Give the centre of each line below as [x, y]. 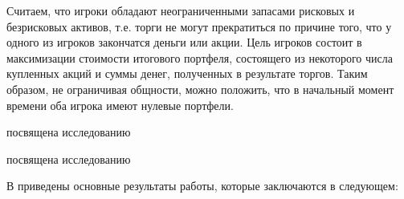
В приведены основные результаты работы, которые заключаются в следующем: [202, 186]
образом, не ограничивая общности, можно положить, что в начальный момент [200, 89]
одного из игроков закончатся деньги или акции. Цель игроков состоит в [184, 42]
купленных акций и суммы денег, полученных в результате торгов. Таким [187, 73]
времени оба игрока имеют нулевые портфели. [120, 105]
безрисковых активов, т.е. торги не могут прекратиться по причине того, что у [199, 26]
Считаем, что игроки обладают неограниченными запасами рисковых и [181, 10]
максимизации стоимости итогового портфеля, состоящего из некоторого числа [200, 57]
